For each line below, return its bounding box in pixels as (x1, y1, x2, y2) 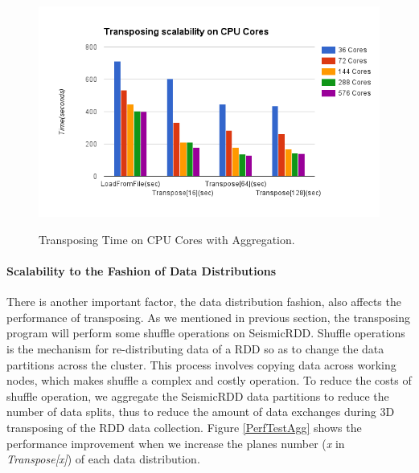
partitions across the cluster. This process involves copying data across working (6, 356, 396, 373)
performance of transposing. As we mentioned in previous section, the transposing (6, 308, 411, 325)
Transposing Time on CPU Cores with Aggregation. (39, 230, 295, 247)
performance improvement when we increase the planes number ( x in (6, 434, 345, 451)
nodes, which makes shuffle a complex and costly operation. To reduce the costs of (6, 372, 412, 389)
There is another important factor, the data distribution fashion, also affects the (6, 293, 401, 310)
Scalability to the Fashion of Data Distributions (6, 262, 277, 279)
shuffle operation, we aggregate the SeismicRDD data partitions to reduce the (6, 387, 389, 404)
